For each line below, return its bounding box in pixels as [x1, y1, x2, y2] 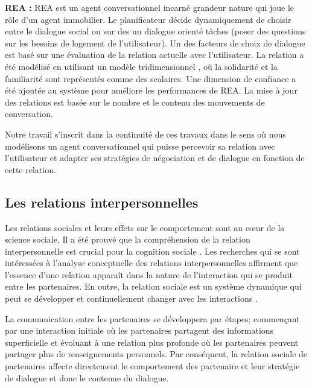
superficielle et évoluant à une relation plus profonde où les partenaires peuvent [5, 336, 299, 348]
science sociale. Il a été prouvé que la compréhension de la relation [5, 233, 250, 246]
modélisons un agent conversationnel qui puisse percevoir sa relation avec [5, 139, 275, 152]
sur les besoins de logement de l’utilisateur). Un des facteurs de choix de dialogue [5, 36, 305, 49]
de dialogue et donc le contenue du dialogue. [5, 371, 169, 384]
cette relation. [5, 163, 56, 176]
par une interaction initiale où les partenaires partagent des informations [5, 324, 274, 337]
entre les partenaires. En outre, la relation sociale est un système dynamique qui [5, 280, 302, 293]
